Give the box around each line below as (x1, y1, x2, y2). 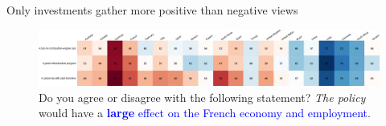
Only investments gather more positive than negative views (6, 2, 298, 18)
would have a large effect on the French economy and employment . (39, 104, 371, 121)
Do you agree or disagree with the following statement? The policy (39, 88, 366, 105)
